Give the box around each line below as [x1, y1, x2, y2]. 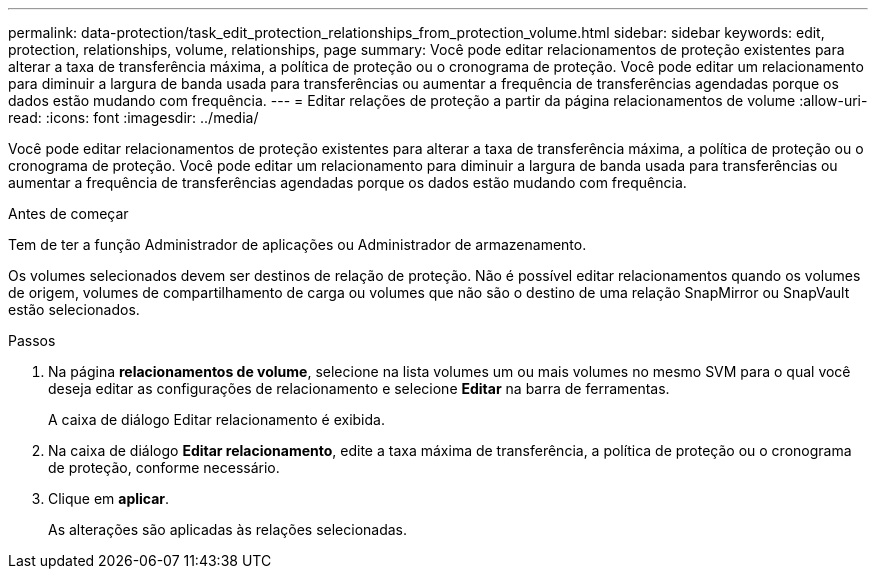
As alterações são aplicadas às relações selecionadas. [48, 521, 408, 538]
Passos [8, 332, 56, 349]
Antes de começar [8, 205, 129, 222]
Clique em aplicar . [48, 490, 170, 507]
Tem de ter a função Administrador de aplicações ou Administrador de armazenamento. [8, 236, 587, 253]
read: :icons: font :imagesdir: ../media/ [8, 109, 259, 126]
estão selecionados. [8, 301, 140, 318]
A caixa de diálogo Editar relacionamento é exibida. [48, 411, 385, 428]
